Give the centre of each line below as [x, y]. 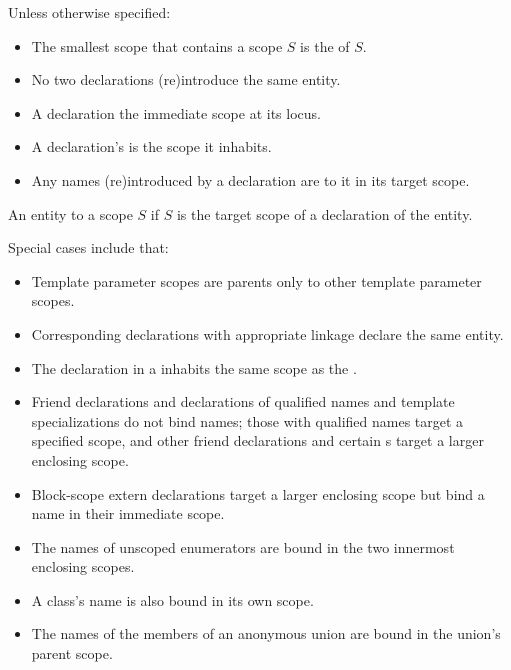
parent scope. [72, 653]
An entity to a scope [70, 213]
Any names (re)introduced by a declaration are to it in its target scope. [250, 179]
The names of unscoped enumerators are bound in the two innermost [243, 546]
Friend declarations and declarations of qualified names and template [243, 401]
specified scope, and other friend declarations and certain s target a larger [257, 440]
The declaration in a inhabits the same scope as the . [194, 367]
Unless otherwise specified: [89, 12]
